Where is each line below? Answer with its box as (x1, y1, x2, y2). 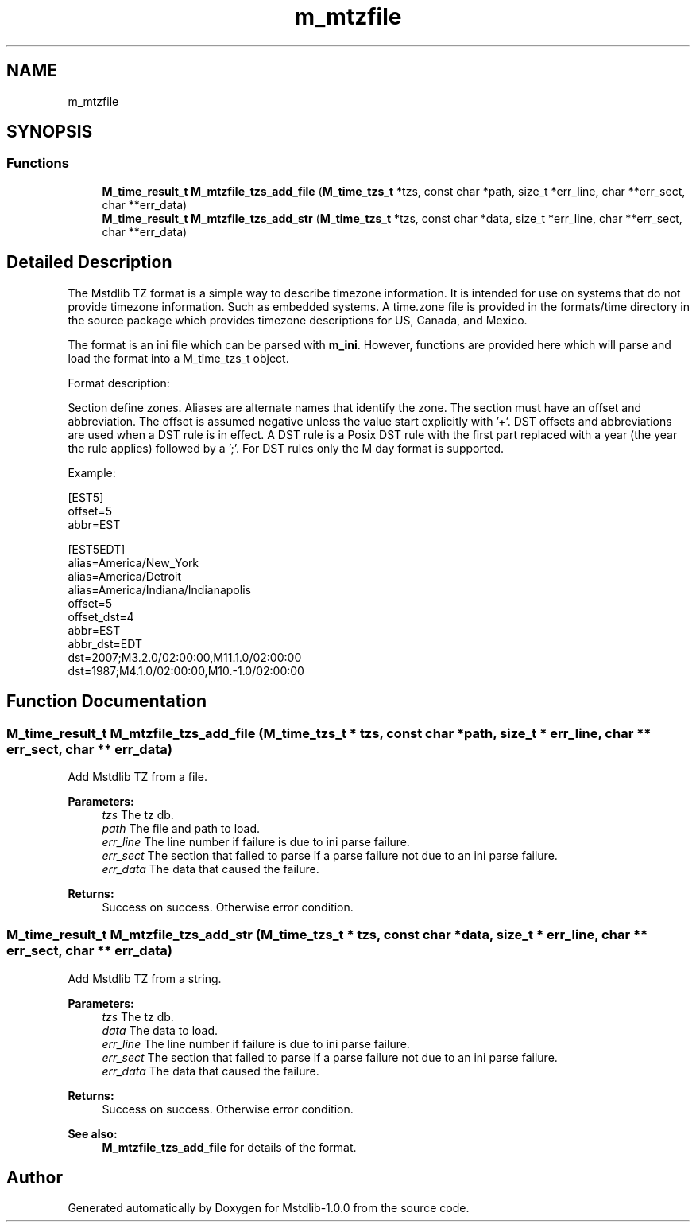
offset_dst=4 (68, 609, 134, 624)
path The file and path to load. (102, 821, 261, 835)
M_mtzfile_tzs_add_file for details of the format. (102, 1140, 357, 1154)
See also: (68, 1126, 118, 1141)
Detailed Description (6, 252, 172, 273)
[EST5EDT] (68, 542, 126, 556)
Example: (68, 465, 116, 480)
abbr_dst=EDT (68, 636, 142, 651)
